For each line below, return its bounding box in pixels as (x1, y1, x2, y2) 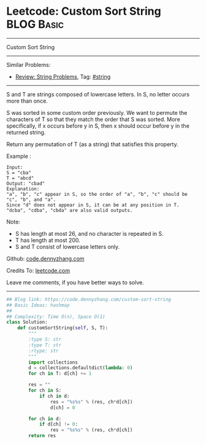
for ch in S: (28, 388, 62, 394)
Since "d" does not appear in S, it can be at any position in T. (6, 201, 180, 208)
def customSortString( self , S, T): (17, 325, 109, 331)
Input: (6, 164, 23, 170)
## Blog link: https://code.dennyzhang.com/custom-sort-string (6, 296, 172, 302)
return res (28, 433, 56, 439)
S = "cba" (6, 169, 32, 176)
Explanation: (6, 185, 40, 192)
